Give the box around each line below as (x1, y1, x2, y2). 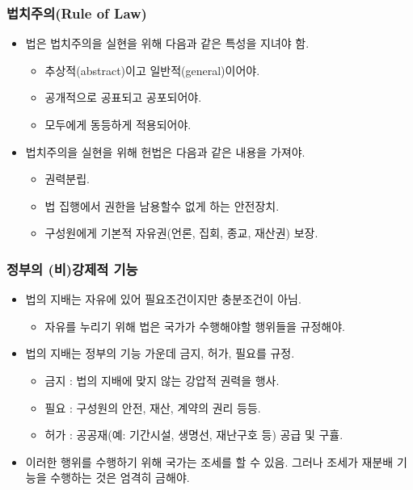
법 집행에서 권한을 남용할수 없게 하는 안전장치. (44, 197, 280, 214)
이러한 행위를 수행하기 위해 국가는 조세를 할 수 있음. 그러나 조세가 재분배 (25, 453, 394, 470)
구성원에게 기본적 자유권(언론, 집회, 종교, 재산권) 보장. (44, 224, 318, 241)
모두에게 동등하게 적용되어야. (44, 116, 192, 132)
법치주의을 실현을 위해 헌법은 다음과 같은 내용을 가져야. (25, 143, 306, 160)
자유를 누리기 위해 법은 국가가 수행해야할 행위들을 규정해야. (44, 317, 345, 334)
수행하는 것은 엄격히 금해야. (50, 469, 190, 486)
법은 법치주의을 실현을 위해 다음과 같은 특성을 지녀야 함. (25, 35, 310, 52)
